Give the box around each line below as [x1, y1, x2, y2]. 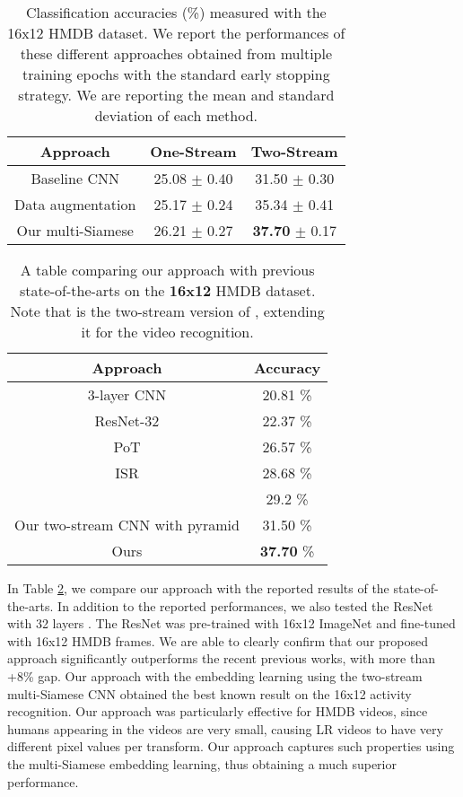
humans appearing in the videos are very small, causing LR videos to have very [7, 719, 443, 738]
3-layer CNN [87, 384, 167, 405]
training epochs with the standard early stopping [22, 64, 330, 84]
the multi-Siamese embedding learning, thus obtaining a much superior [7, 754, 397, 773]
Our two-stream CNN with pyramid [14, 514, 240, 535]
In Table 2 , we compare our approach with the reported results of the [7, 579, 389, 597]
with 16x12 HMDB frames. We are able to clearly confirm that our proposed [7, 631, 428, 650]
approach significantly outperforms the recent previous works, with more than [7, 649, 435, 668]
